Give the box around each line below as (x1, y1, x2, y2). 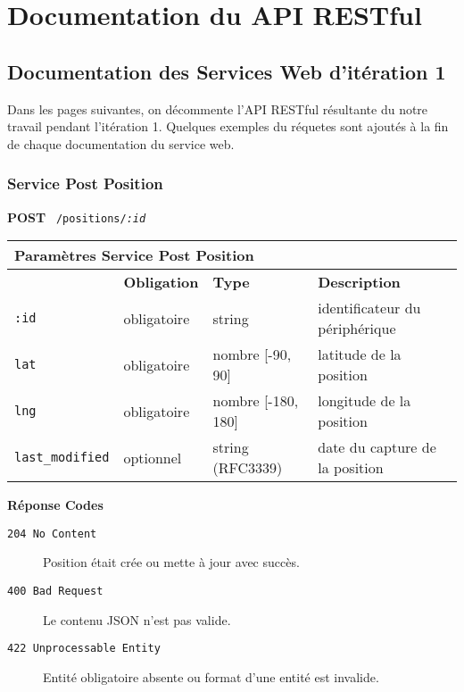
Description (318, 271, 401, 293)
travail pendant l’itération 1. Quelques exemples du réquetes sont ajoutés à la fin (7, 117, 449, 136)
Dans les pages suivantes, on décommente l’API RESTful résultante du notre (7, 99, 428, 118)
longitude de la (318, 390, 411, 412)
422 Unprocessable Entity (7, 642, 161, 655)
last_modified (14, 450, 110, 465)
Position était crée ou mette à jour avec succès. (43, 553, 300, 571)
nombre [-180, (212, 390, 299, 412)
